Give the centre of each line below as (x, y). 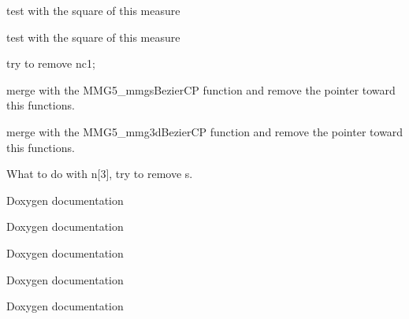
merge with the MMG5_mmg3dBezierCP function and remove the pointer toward (205, 131)
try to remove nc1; (51, 63)
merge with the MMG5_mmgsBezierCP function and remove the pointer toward (201, 89)
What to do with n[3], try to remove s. (100, 174)
